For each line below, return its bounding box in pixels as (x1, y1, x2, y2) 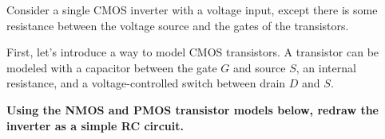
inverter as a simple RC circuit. (6, 117, 184, 133)
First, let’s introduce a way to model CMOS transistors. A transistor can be (6, 44, 379, 60)
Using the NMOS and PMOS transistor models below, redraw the (6, 101, 379, 118)
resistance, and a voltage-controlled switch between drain (6, 75, 286, 91)
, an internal (296, 59, 356, 75)
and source (233, 59, 286, 75)
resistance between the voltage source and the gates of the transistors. (6, 17, 349, 33)
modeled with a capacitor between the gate (6, 59, 217, 75)
